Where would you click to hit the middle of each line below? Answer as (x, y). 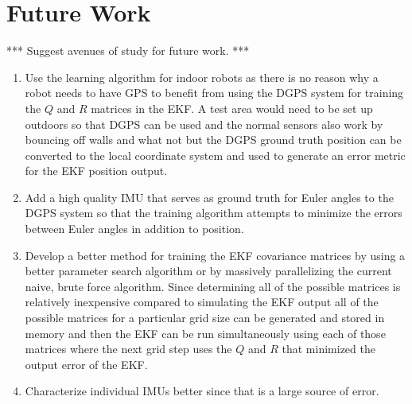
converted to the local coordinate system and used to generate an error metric (215, 155)
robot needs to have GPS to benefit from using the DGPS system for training (214, 93)
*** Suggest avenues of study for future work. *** (128, 50)
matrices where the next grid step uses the (128, 349)
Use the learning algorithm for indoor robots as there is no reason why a (202, 77)
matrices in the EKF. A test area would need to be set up (232, 108)
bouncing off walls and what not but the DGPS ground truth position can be (213, 140)
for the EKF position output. (96, 171)
